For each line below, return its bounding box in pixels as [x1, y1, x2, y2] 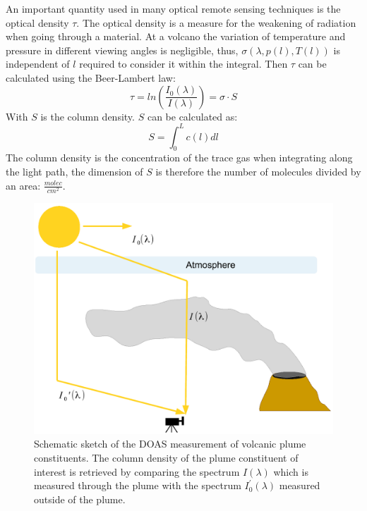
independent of [6, 56, 70, 71]
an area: [6, 178, 41, 192]
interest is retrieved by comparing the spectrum [34, 464, 240, 479]
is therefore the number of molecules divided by [155, 164, 361, 179]
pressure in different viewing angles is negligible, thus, [6, 42, 239, 57]
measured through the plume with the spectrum [34, 478, 241, 493]
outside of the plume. [34, 491, 126, 506]
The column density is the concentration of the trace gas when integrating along [6, 150, 353, 165]
